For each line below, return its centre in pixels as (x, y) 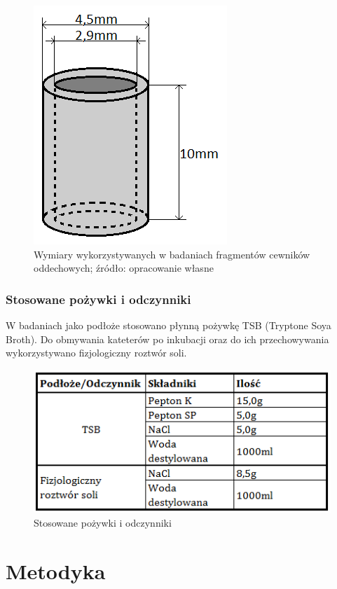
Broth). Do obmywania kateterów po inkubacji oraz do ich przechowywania (167, 339)
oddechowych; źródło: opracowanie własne (124, 268)
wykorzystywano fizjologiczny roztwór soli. (96, 353)
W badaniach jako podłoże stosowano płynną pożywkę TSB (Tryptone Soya (168, 325)
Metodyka (56, 570)
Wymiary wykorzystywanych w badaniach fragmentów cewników (172, 254)
